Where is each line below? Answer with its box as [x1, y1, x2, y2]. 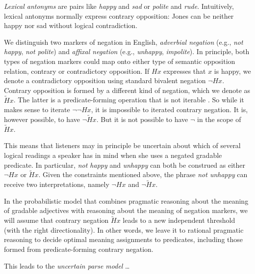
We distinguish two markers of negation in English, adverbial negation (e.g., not [4, 36, 243, 47]
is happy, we [214, 65, 251, 76]
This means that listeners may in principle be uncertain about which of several [4, 140, 241, 151]
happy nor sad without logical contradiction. [4, 20, 138, 30]
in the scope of [197, 114, 241, 124]
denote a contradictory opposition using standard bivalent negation [4, 75, 206, 86]
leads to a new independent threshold [123, 215, 235, 225]
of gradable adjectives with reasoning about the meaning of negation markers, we [4, 205, 248, 215]
